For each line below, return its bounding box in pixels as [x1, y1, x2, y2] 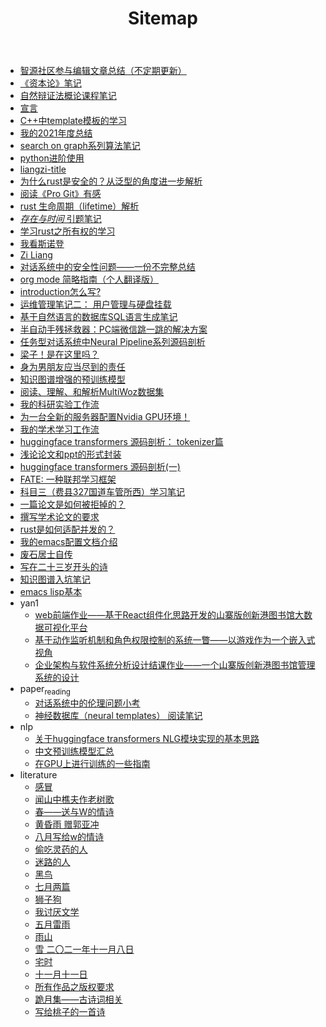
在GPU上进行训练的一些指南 [34, 757, 151, 769]
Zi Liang [19, 249, 53, 261]
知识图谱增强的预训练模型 [19, 373, 126, 386]
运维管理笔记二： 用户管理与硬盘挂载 [19, 298, 172, 311]
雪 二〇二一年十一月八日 [34, 943, 135, 955]
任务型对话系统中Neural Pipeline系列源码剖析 [19, 336, 206, 348]
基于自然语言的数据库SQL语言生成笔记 [19, 311, 178, 323]
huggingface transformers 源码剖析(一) [19, 461, 181, 473]
